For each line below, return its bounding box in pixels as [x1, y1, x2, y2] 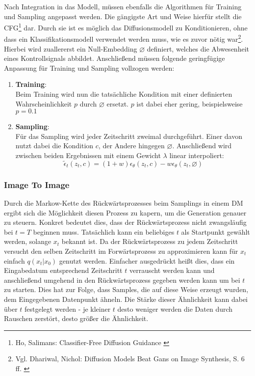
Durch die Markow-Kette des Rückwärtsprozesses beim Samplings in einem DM [4, 198, 243, 208]
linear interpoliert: [169, 150, 224, 161]
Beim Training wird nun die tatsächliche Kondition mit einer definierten [15, 89, 232, 99]
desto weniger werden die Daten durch [117, 303, 233, 314]
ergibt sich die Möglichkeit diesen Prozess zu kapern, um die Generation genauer [4, 207, 247, 217]
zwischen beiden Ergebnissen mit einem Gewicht [15, 150, 161, 161]
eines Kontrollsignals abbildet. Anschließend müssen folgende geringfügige [4, 53, 225, 63]
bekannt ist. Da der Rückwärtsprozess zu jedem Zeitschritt [61, 236, 238, 246]
